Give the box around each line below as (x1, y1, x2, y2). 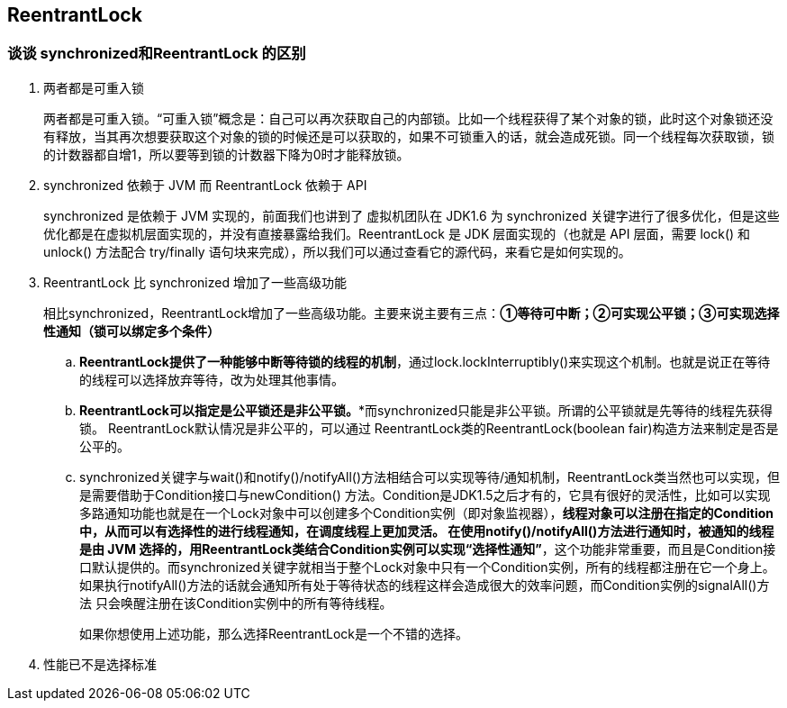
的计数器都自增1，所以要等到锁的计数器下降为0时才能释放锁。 (43, 146, 410, 162)
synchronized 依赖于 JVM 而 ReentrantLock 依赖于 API (43, 177, 367, 193)
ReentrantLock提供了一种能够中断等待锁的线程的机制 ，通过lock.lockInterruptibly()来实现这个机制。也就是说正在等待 (79, 353, 771, 369)
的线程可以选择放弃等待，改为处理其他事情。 (79, 371, 344, 387)
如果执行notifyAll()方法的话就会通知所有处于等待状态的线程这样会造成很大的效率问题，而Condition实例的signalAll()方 (79, 576, 770, 593)
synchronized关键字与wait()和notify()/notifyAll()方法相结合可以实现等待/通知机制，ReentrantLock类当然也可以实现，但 (79, 468, 780, 485)
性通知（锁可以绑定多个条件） (43, 322, 220, 339)
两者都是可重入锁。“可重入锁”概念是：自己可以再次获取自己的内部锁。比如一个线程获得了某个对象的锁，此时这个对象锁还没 (43, 110, 773, 126)
